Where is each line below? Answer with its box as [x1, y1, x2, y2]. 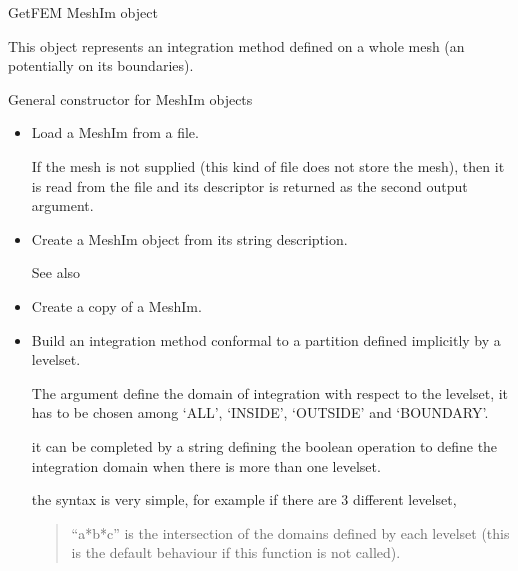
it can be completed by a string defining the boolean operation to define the [31, 435, 498, 456]
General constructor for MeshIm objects [8, 88, 253, 109]
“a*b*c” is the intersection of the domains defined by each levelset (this [71, 522, 510, 543]
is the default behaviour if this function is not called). [71, 542, 401, 563]
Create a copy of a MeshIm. [31, 295, 202, 316]
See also [31, 262, 81, 283]
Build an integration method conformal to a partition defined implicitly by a [31, 329, 501, 350]
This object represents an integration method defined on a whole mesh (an [8, 35, 465, 56]
